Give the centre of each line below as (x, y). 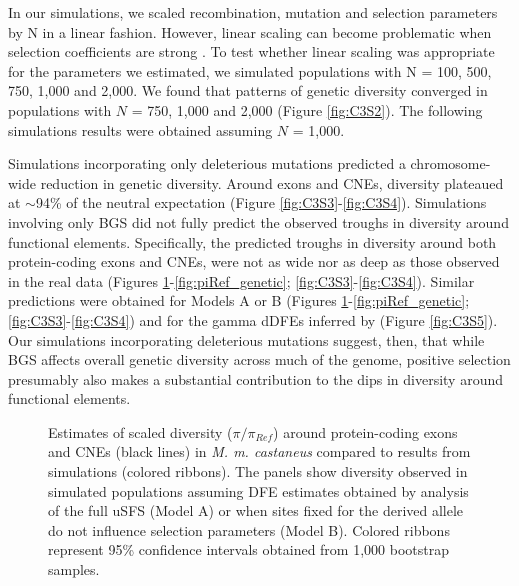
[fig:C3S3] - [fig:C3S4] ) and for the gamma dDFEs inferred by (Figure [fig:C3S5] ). (253, 319)
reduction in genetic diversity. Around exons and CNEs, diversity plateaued (272, 182)
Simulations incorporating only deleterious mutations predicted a (207, 163)
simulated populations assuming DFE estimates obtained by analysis (258, 490)
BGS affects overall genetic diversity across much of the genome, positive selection (259, 359)
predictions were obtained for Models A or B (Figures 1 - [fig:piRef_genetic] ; (239, 300)
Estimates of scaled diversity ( (140, 431)
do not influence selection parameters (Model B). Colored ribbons (249, 529)
